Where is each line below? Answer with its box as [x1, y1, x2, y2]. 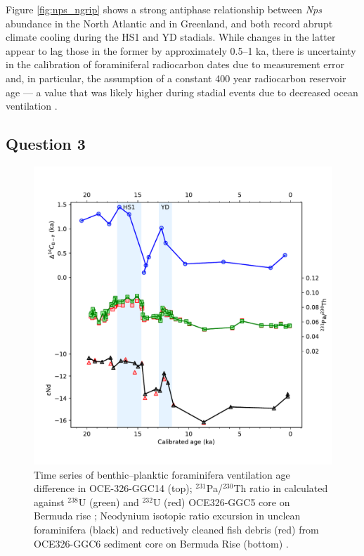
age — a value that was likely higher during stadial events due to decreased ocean [6, 84, 358, 99]
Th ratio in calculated [233, 481, 328, 496]
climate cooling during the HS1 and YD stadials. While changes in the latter [6, 30, 336, 44]
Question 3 [6, 133, 86, 155]
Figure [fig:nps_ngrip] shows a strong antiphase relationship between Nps [6, 2, 322, 16]
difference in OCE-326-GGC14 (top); [34, 481, 193, 496]
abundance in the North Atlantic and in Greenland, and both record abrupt [6, 15, 333, 30]
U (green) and [78, 494, 139, 509]
